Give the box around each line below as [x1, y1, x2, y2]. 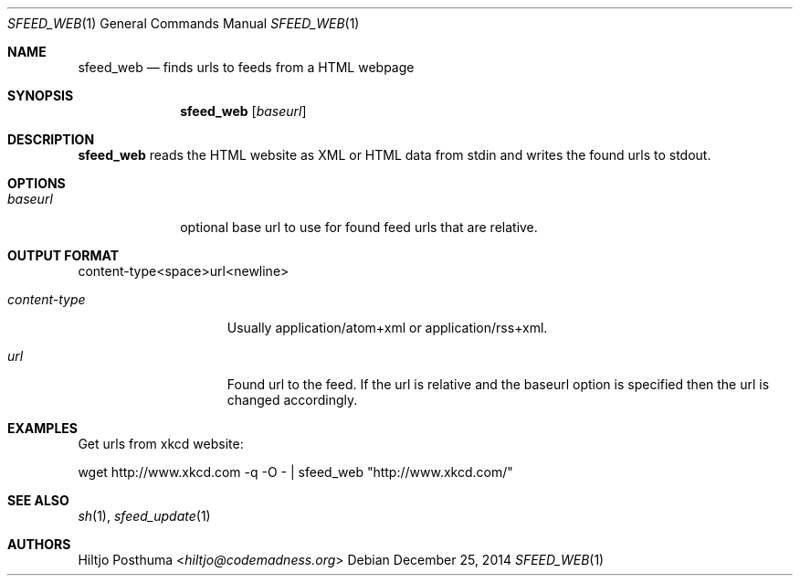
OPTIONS [7, 175, 66, 191]
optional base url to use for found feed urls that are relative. [180, 219, 538, 235]
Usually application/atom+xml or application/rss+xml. [226, 320, 548, 335]
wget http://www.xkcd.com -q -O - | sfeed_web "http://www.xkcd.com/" [78, 464, 513, 480]
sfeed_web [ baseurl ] [180, 103, 307, 119]
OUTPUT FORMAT [7, 248, 120, 263]
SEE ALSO [7, 493, 69, 508]
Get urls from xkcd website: [78, 436, 244, 451]
